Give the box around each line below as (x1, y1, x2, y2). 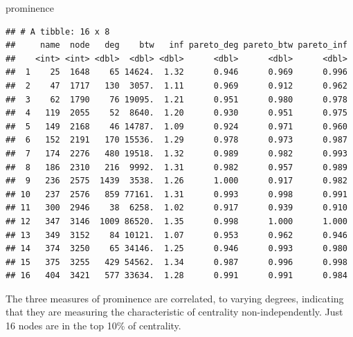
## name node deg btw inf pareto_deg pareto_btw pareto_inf (6, 40, 347, 51)
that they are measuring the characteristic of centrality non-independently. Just (6, 304, 343, 319)
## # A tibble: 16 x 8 (6, 26, 110, 37)
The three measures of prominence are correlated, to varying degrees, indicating (6, 291, 344, 305)
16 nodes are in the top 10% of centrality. (6, 318, 181, 333)
